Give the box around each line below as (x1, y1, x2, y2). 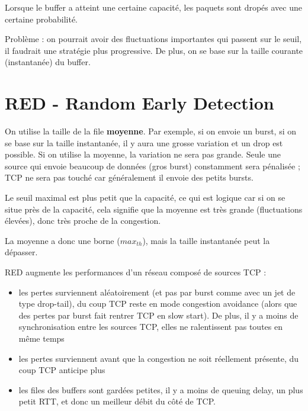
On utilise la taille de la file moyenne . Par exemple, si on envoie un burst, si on (5, 125, 297, 137)
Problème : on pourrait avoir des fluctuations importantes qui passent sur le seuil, (5, 33, 302, 45)
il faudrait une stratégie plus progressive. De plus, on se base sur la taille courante (5, 44, 303, 56)
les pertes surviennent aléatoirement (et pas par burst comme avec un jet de (18, 285, 296, 298)
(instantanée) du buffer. (5, 56, 91, 68)
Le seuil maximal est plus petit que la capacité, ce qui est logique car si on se (5, 191, 285, 204)
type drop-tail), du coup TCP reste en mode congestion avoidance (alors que (18, 297, 297, 310)
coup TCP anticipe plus (18, 364, 105, 376)
